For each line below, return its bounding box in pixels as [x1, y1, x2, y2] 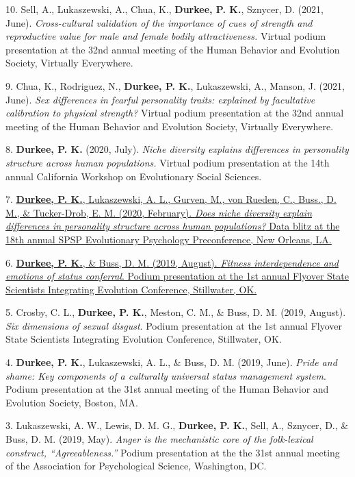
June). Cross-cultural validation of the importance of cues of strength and [5, 15, 313, 29]
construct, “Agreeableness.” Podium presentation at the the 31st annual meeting [5, 445, 340, 459]
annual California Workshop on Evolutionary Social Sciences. [5, 169, 262, 183]
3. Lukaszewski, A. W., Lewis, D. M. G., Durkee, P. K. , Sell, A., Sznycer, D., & [5, 418, 349, 432]
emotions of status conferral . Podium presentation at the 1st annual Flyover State [5, 269, 349, 283]
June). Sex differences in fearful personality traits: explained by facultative [5, 92, 315, 106]
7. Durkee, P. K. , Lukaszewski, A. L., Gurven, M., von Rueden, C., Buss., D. [5, 192, 337, 206]
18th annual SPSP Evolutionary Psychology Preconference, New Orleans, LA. [5, 232, 332, 246]
